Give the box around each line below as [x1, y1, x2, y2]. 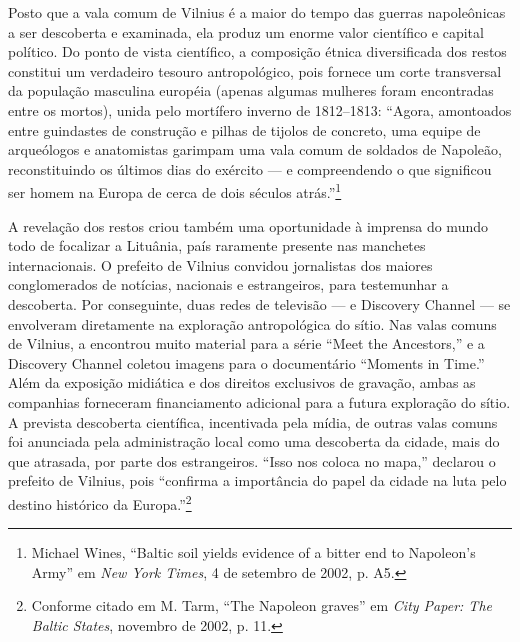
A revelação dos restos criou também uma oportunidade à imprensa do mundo [8, 215, 488, 236]
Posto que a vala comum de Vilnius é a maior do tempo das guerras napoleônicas [8, 2, 506, 22]
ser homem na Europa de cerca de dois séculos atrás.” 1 [8, 179, 342, 202]
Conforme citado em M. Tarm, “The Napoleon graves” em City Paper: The [31, 595, 492, 616]
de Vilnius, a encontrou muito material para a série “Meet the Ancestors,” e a [8, 333, 485, 354]
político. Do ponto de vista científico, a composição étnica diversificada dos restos [8, 41, 507, 62]
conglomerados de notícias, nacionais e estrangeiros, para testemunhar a [8, 274, 449, 295]
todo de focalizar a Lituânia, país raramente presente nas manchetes [8, 235, 426, 256]
